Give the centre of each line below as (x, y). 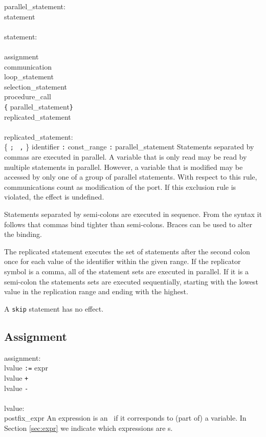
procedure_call (28, 96)
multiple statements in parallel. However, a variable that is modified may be (124, 167)
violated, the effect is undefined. (54, 197)
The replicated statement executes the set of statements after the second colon (127, 251)
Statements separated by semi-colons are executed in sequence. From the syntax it (133, 214)
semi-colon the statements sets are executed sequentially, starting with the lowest (131, 281)
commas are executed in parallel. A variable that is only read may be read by (126, 157)
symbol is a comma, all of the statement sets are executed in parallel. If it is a (127, 271)
